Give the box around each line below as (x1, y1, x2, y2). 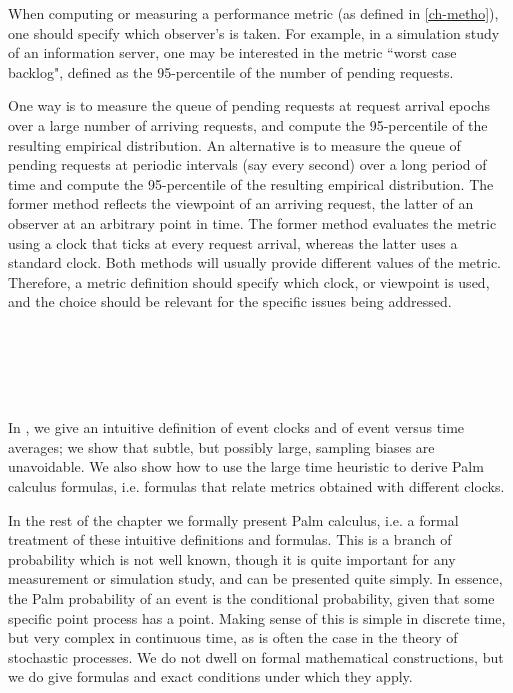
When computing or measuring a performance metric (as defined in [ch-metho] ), (8, 3, 499, 23)
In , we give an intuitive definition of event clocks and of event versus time (8, 417, 465, 438)
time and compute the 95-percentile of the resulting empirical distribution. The (8, 173, 494, 194)
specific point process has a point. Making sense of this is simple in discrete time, (8, 607, 506, 628)
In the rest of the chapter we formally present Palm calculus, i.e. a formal (8, 509, 459, 530)
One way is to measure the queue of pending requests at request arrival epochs (8, 95, 491, 116)
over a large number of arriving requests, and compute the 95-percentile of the (8, 114, 488, 135)
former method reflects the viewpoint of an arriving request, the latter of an (8, 193, 474, 214)
